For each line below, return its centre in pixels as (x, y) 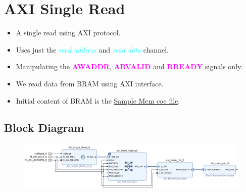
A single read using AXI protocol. (68, 33)
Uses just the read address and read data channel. (92, 49)
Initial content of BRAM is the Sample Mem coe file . (98, 100)
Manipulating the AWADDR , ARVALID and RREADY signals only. (129, 66)
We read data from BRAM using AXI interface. (90, 83)
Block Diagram (44, 128)
